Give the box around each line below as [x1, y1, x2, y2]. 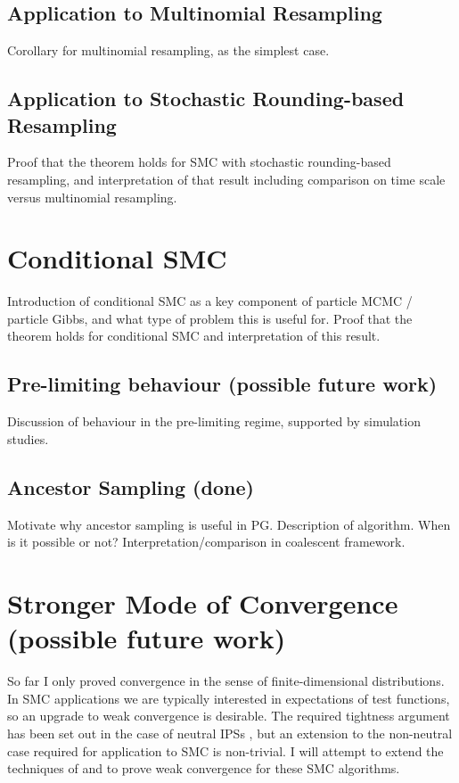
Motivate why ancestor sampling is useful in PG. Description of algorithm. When [7, 515, 451, 533]
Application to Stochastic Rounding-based [7, 85, 405, 112]
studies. [7, 429, 49, 448]
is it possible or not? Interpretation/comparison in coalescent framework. [7, 532, 406, 551]
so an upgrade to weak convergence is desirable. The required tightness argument [7, 706, 450, 725]
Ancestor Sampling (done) [7, 473, 254, 500]
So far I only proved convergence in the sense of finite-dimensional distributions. [7, 672, 445, 690]
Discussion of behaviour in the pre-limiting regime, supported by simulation [7, 412, 421, 431]
